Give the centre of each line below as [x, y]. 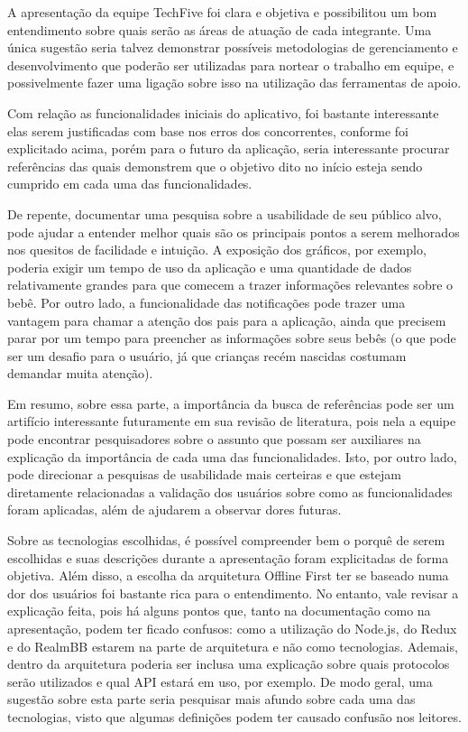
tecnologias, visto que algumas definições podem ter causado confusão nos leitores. [234, 716]
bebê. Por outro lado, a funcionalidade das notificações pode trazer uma [206, 302]
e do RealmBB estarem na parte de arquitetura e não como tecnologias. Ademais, [233, 646]
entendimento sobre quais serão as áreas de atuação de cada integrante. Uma [220, 29]
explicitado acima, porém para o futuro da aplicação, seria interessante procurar [229, 148]
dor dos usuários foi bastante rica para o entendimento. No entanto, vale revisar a [233, 593]
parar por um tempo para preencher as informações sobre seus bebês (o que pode [232, 338]
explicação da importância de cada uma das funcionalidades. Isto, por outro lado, [232, 456]
